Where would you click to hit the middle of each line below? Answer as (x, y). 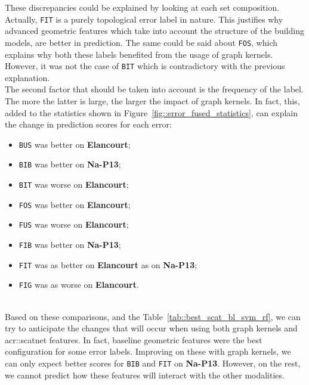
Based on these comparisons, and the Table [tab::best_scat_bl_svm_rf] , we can (153, 316)
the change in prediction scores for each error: (88, 124)
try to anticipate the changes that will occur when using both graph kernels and (151, 328)
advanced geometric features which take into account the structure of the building (154, 31)
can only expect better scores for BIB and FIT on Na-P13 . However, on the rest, (153, 363)
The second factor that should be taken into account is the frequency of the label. (154, 89)
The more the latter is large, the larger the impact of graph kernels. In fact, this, (152, 100)
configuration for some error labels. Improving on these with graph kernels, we (148, 351)
